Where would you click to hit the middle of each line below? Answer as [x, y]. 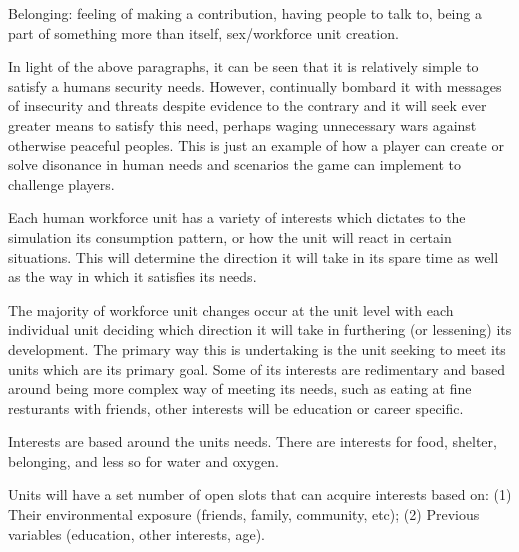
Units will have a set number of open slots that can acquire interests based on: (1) [260, 494]
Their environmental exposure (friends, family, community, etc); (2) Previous [244, 514]
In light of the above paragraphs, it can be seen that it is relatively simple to [243, 66]
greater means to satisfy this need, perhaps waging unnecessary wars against [242, 124]
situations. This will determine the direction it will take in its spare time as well [253, 256]
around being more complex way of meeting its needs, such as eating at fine [240, 388]
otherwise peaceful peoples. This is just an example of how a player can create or [256, 144]
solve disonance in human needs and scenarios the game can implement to [235, 164]
